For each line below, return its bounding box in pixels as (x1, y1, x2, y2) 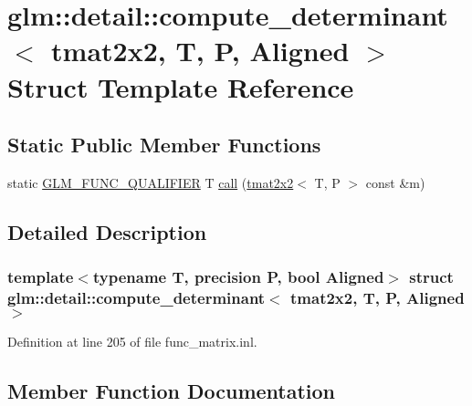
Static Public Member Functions (7, 130, 321, 159)
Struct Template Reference (7, 68, 354, 105)
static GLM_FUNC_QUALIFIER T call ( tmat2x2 (7, 172, 294, 192)
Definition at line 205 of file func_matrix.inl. (7, 332, 257, 351)
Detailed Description (7, 217, 207, 245)
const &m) (365, 172, 425, 192)
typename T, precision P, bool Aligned (92, 265, 384, 288)
